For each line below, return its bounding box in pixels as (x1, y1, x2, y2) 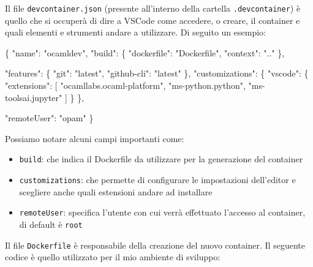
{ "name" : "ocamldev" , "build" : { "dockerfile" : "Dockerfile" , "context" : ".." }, (5, 46, 285, 59)
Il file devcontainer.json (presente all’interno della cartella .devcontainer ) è (5, 2, 301, 14)
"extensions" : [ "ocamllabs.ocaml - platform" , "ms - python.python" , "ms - (5, 79, 265, 92)
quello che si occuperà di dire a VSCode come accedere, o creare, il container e (5, 13, 300, 26)
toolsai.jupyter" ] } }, (5, 91, 85, 103)
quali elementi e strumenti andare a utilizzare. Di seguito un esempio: (5, 26, 266, 39)
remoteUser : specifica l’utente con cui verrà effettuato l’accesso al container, (19, 206, 306, 219)
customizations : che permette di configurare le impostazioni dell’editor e (19, 173, 296, 186)
